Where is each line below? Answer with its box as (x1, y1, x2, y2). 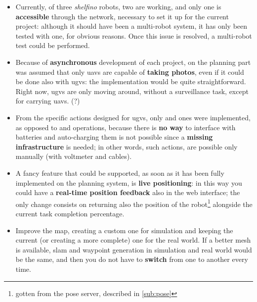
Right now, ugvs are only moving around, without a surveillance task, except (15, 86, 249, 96)
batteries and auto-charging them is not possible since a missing (15, 132, 213, 142)
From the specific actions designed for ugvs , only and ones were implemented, (15, 112, 251, 122)
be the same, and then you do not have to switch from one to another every (15, 254, 248, 264)
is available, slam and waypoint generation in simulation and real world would (15, 244, 252, 254)
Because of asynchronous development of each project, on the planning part (15, 56, 251, 67)
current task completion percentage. (15, 208, 125, 218)
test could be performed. (15, 40, 90, 50)
